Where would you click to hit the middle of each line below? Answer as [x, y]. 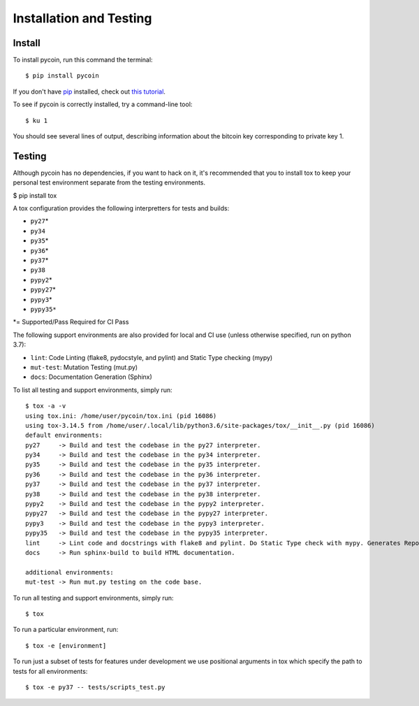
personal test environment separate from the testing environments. [109, 182]
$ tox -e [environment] [66, 646]
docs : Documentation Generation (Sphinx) [91, 377]
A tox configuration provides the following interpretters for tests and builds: [121, 208]
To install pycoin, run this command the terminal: [83, 60]
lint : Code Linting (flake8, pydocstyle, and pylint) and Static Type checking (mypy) [152, 357]
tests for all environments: [50, 671]
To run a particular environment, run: [66, 630]
